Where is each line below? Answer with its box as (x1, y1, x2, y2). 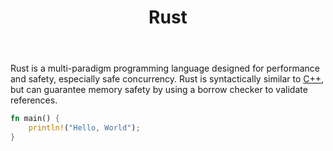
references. (10, 94, 58, 106)
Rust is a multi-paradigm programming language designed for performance (10, 62, 320, 75)
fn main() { (10, 114, 60, 124)
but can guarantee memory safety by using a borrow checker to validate (10, 84, 308, 96)
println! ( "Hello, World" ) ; (28, 123, 141, 133)
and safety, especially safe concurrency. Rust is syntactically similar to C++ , (10, 73, 325, 85)
